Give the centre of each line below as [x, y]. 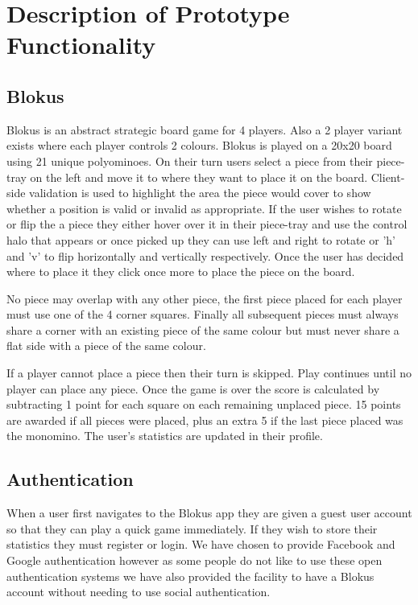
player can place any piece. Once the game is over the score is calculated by [193, 388]
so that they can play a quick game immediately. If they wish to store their [192, 528]
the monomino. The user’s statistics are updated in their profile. [165, 436]
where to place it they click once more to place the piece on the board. [181, 272]
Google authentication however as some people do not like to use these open [195, 560]
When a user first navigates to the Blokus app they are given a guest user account [209, 513]
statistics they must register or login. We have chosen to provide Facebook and [201, 544]
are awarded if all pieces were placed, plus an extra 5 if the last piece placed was [205, 420]
